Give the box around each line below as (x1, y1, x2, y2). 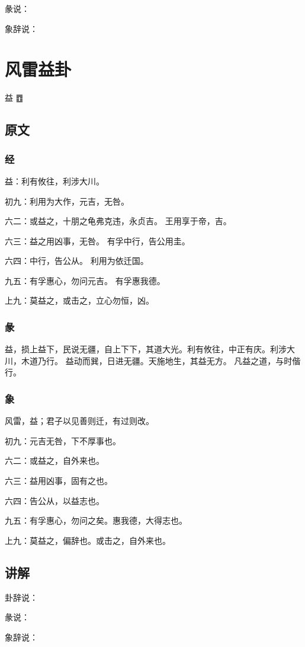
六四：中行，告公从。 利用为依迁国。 (5, 254, 149, 267)
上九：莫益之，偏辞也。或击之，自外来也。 (5, 534, 171, 546)
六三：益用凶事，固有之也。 (5, 474, 113, 487)
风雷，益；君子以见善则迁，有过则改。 (5, 415, 154, 427)
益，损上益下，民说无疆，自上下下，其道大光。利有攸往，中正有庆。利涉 (5, 343, 287, 355)
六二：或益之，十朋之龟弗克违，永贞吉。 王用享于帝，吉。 (5, 215, 232, 227)
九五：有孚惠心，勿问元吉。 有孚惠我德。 (5, 274, 165, 286)
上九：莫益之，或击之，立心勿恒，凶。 (5, 294, 154, 307)
